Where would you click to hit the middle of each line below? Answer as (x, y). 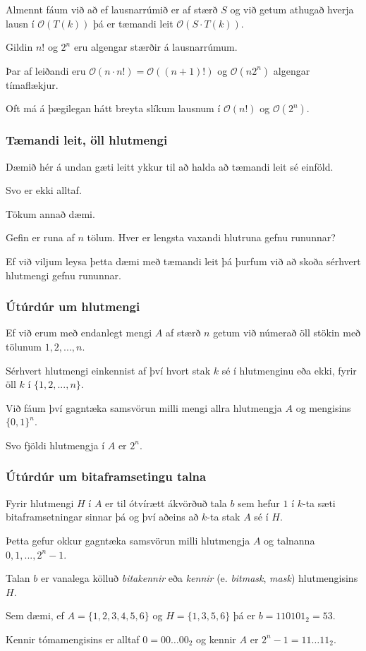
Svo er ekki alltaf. (44, 190)
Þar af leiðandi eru (46, 70)
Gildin (19, 47)
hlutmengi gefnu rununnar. (63, 275)
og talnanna (289, 540)
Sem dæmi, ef (35, 615)
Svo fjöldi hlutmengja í (55, 445)
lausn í (20, 23)
